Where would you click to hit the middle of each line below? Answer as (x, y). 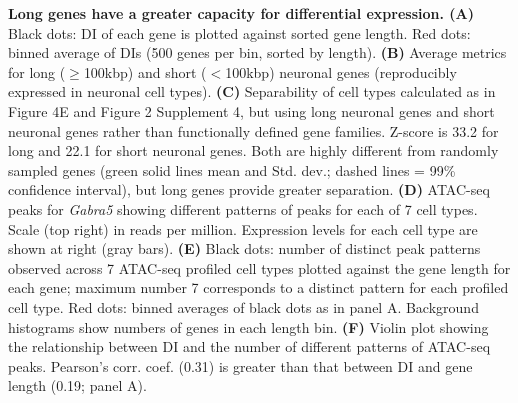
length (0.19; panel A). (77, 385)
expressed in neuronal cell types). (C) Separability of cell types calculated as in (252, 91)
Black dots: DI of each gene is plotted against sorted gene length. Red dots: (239, 32)
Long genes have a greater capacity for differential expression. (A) (241, 13)
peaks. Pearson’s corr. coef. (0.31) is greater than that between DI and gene (240, 365)
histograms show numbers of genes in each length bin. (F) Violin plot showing (248, 326)
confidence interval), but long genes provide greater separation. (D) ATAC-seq (249, 189)
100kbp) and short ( (145, 71)
